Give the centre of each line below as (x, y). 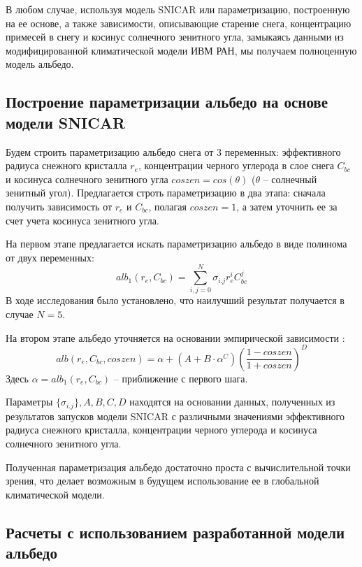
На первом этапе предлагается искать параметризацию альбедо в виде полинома (176, 244)
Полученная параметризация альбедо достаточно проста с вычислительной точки (178, 467)
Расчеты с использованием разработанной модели (175, 532)
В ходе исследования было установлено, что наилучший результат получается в (175, 300)
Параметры (29, 402)
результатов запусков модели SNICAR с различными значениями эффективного (175, 416)
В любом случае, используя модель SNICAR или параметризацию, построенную (178, 9)
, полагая (167, 206)
